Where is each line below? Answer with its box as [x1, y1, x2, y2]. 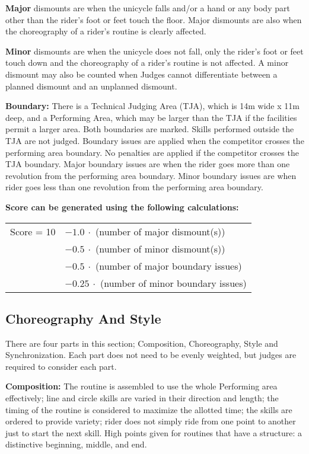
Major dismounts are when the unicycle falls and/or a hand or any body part [5, 2, 290, 14]
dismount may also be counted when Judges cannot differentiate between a [5, 68, 278, 80]
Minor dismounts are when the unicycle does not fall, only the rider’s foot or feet [5, 44, 304, 57]
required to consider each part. [5, 360, 117, 372]
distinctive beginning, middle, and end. [5, 438, 147, 450]
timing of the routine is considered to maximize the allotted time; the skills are [5, 403, 292, 415]
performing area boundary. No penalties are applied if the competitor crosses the [5, 146, 299, 158]
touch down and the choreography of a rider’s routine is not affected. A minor [5, 56, 289, 69]
